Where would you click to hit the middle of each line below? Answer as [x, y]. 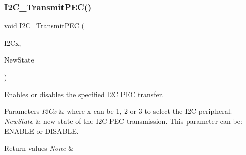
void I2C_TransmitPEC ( [44, 26]
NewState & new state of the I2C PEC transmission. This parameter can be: [123, 121]
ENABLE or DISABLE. [41, 131]
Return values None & [39, 148]
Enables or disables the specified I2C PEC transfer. [84, 94]
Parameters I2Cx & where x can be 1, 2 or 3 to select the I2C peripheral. [118, 111]
